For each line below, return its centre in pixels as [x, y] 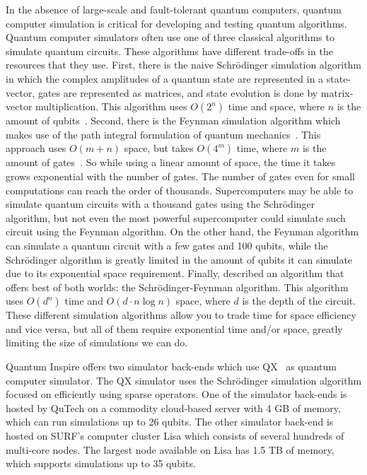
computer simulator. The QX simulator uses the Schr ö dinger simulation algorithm [184, 380]
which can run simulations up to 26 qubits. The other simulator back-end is [170, 422]
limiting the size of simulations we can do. [97, 342]
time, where [262, 148]
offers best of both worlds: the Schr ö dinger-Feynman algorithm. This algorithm [177, 287]
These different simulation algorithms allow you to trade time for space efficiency [181, 315]
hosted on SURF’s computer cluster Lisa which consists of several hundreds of [175, 436]
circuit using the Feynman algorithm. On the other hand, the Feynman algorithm [182, 231]
